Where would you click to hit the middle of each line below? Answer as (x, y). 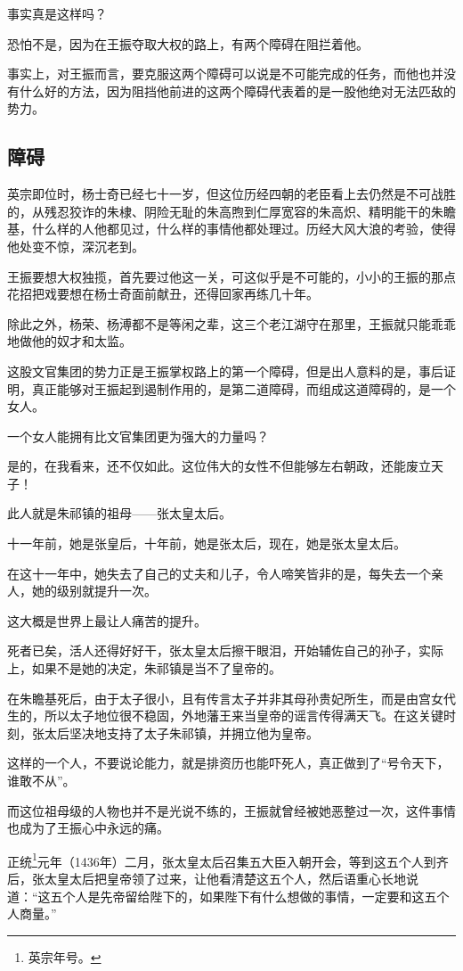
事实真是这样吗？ (57, 13)
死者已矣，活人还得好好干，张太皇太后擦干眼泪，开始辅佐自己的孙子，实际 (225, 650)
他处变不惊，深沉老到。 (76, 246)
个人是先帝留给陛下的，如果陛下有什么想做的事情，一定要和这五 (250, 896)
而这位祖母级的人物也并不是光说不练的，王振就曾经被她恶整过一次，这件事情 (231, 810)
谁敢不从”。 (41, 781)
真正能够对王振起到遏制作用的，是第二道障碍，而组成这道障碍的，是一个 (244, 388)
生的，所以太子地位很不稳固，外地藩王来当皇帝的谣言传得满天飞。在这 (213, 716)
